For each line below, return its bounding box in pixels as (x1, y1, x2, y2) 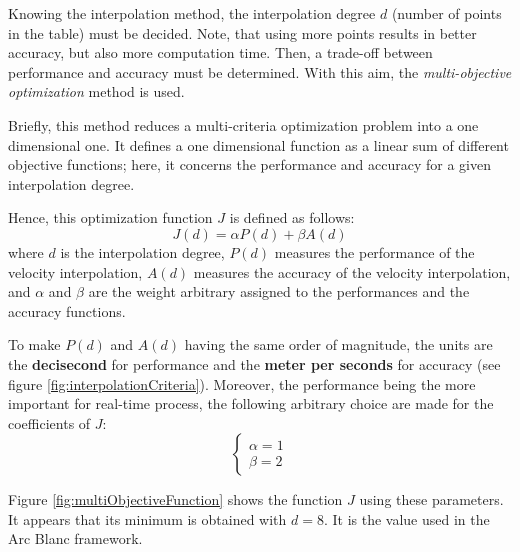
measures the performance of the (274, 241, 475, 262)
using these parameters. (359, 489, 504, 510)
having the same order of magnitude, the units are (184, 334, 493, 355)
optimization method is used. (8, 81, 185, 102)
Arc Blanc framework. (8, 528, 143, 549)
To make (8, 334, 61, 355)
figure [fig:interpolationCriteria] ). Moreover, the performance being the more (8, 373, 476, 394)
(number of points (391, 3, 502, 23)
